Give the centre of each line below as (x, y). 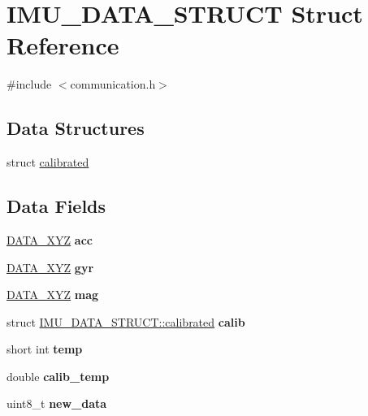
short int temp (45, 349)
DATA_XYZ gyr (50, 267)
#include (29, 84)
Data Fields (56, 206)
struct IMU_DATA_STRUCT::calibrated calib (126, 321)
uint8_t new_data (57, 403)
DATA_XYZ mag (53, 295)
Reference (63, 45)
